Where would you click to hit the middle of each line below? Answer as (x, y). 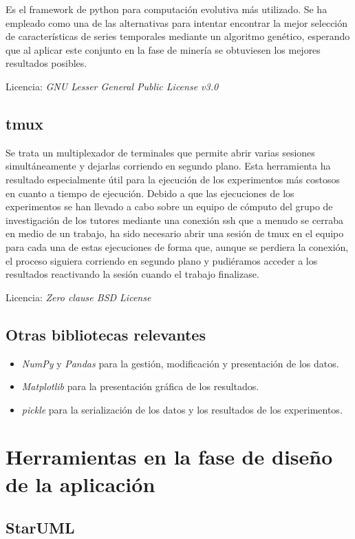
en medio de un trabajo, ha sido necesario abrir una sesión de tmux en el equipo (175, 233)
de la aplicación (80, 484)
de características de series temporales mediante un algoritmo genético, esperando (178, 36)
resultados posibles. (46, 63)
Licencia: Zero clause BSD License (78, 297)
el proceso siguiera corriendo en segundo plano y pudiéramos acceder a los (162, 260)
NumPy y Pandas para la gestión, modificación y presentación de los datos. (180, 363)
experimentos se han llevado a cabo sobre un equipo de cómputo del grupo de (169, 206)
